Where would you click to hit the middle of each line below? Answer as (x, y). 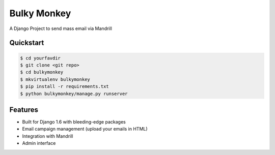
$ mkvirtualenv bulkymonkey (55, 79)
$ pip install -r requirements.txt (64, 87)
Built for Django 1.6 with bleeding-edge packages (74, 122)
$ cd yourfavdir (40, 58)
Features (24, 110)
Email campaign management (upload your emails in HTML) (85, 129)
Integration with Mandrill (48, 136)
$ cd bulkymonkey (42, 72)
